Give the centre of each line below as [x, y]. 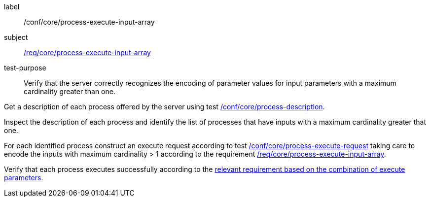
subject [16, 37]
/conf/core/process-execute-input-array [89, 22]
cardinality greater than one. [70, 91]
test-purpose [25, 68]
